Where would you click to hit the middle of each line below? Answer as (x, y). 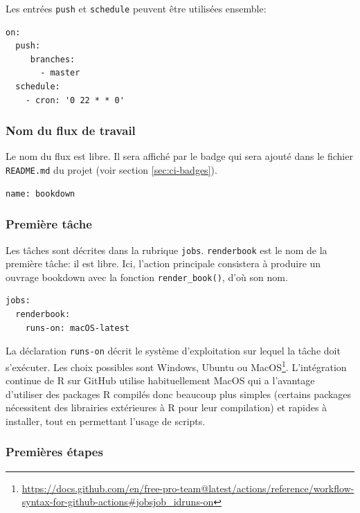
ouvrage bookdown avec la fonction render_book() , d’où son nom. (147, 277)
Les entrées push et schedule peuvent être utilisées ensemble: (136, 8)
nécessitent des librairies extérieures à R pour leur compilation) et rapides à (166, 407)
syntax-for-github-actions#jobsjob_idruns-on (118, 502)
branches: (53, 59)
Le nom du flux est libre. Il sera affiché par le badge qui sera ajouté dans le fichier (179, 156)
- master (60, 73)
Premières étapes (54, 452)
